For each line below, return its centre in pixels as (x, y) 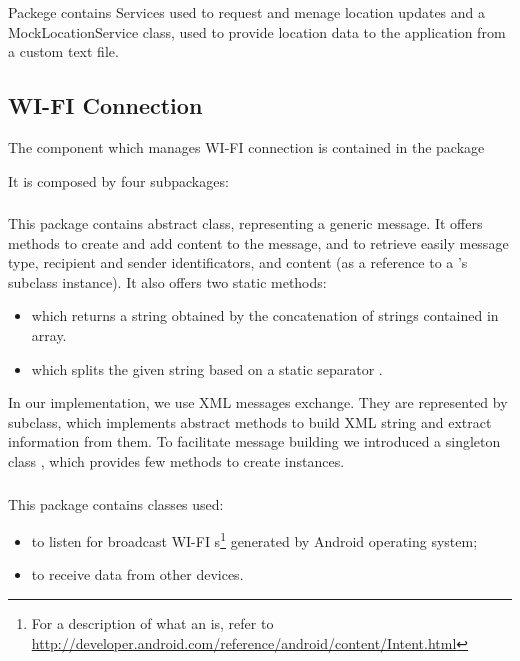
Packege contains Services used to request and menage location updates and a (247, 12)
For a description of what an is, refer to (152, 622)
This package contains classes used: (116, 503)
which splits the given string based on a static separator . (207, 368)
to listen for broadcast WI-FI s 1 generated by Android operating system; (254, 539)
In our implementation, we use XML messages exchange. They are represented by (258, 402)
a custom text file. (63, 51)
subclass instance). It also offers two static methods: (167, 281)
